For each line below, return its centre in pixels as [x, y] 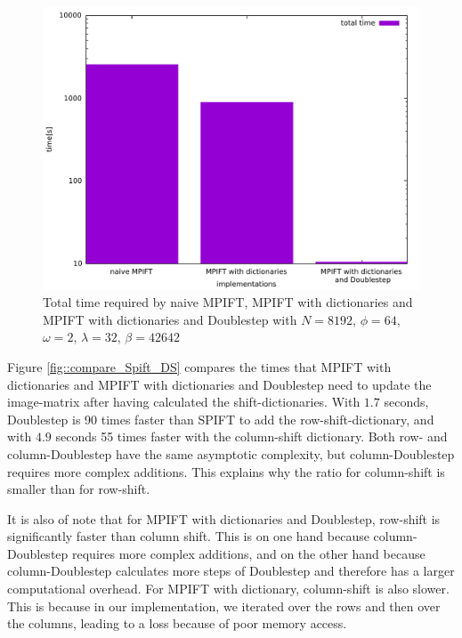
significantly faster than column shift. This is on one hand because [188, 536]
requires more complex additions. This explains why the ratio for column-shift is [226, 471]
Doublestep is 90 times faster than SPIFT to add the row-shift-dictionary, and [221, 419]
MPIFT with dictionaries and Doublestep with [170, 319]
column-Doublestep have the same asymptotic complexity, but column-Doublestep [231, 453]
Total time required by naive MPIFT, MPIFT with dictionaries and [228, 302]
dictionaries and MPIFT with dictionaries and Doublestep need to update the [219, 384]
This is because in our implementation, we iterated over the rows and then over [224, 606]
